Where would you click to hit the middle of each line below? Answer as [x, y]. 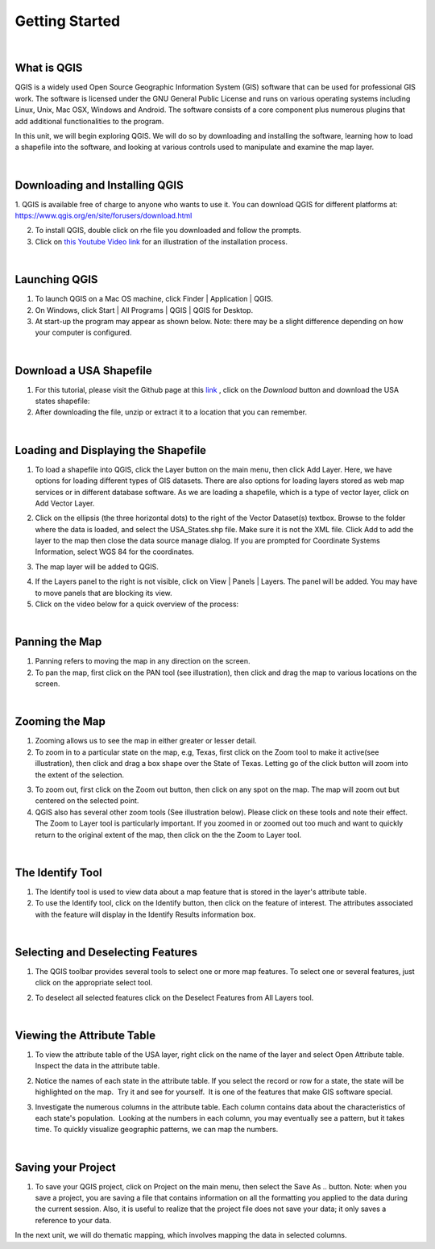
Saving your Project [65, 1167]
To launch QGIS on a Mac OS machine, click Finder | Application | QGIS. [154, 299]
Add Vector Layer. [65, 503]
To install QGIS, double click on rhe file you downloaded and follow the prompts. [168, 231]
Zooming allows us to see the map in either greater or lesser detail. [146, 741]
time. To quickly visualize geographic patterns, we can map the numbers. [157, 1130]
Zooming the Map [60, 722]
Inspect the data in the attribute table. [97, 1066]
